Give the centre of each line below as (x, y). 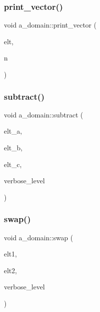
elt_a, (13, 131)
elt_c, (13, 164)
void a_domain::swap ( (38, 237)
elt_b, (13, 147)
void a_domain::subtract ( (44, 114)
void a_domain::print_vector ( (50, 25)
